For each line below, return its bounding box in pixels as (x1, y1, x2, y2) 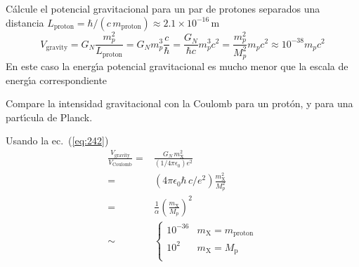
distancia (6, 15, 44, 29)
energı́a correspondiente (6, 72, 107, 87)
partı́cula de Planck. (6, 109, 93, 124)
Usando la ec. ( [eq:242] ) (6, 133, 109, 148)
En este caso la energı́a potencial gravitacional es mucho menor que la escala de (6, 58, 348, 73)
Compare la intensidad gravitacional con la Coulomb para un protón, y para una (6, 96, 353, 111)
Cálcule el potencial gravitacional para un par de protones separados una (6, 1, 320, 15)
